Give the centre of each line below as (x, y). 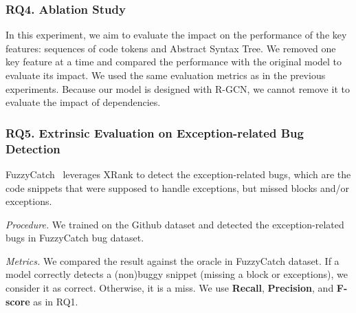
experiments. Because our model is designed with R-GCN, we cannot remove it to (178, 88)
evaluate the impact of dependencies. (83, 102)
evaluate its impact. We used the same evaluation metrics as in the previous (166, 75)
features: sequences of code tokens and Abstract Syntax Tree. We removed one (171, 48)
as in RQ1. (56, 301)
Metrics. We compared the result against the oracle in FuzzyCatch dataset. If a (173, 260)
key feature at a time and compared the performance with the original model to (174, 62)
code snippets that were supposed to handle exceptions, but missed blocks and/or (178, 187)
